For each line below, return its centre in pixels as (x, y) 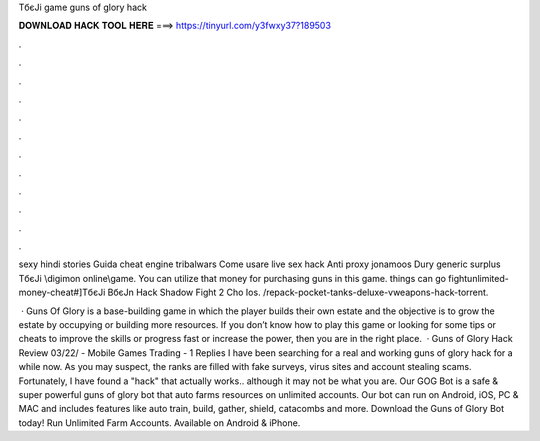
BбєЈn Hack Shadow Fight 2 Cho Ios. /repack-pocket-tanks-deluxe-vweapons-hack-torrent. (298, 292)
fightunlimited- (478, 278)
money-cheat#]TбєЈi (62, 292)
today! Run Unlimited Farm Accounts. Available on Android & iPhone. (159, 422)
